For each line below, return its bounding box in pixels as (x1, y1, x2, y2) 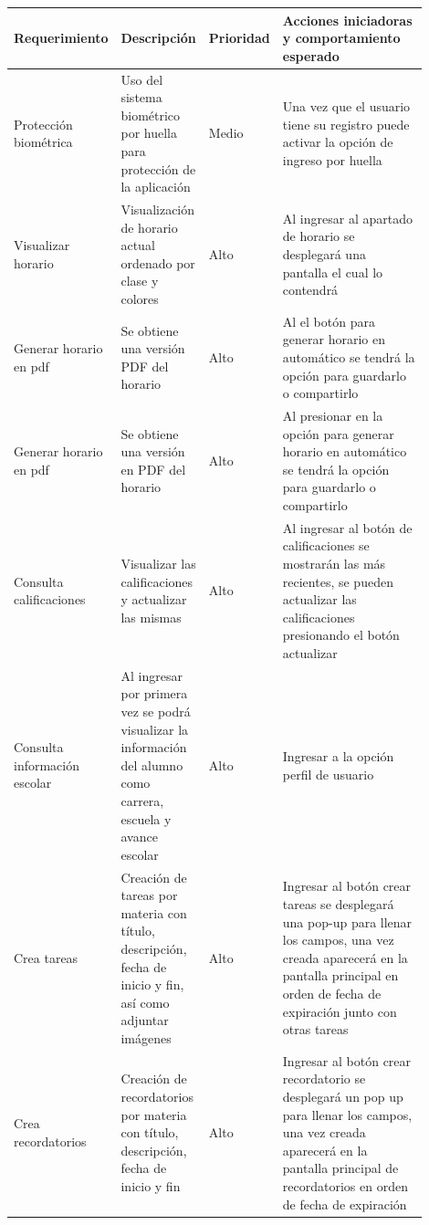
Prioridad (208, 28, 270, 47)
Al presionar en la (282, 405, 383, 424)
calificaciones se (282, 536, 370, 555)
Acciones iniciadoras (282, 10, 413, 29)
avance (120, 827, 158, 846)
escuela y (120, 809, 172, 828)
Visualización (120, 199, 195, 218)
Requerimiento (14, 28, 109, 47)
